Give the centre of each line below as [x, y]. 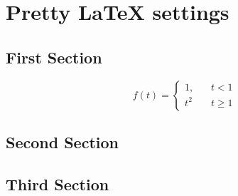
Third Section [58, 184]
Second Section [62, 141]
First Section [54, 57]
